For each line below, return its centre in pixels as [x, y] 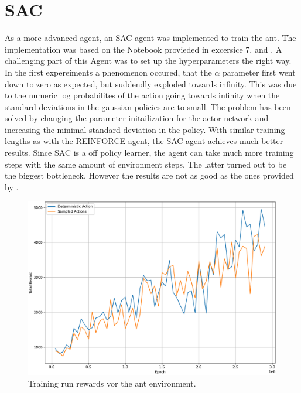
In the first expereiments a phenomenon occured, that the [108, 72]
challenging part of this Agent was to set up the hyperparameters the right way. [148, 61]
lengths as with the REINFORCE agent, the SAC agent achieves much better [144, 141]
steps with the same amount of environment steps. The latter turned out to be [146, 164]
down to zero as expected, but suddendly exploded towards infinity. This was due [151, 83]
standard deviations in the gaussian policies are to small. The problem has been [148, 106]
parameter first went [259, 72]
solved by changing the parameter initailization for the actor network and [137, 118]
